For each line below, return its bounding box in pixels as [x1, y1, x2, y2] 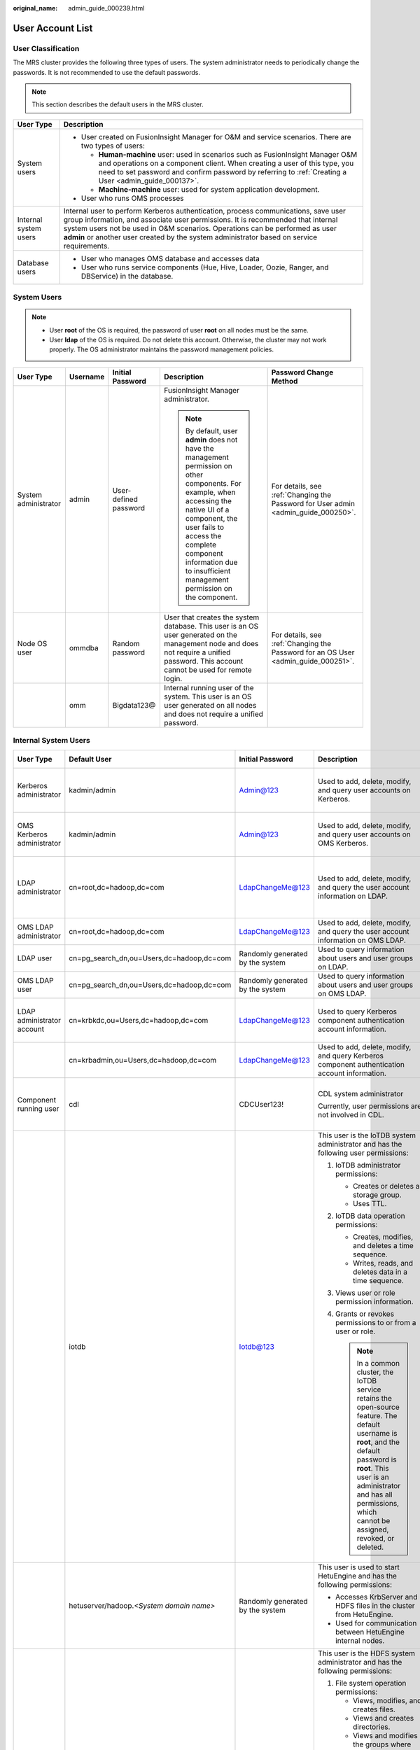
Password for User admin [271, 498, 355, 508]
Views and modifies [352, 1730, 418, 1740]
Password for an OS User [271, 647, 355, 657]
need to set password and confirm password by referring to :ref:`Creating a [98, 167, 346, 176]
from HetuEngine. [335, 1609, 393, 1619]
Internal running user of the [164, 682, 255, 692]
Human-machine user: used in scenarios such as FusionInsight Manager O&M [98, 149, 358, 159]
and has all [356, 1490, 393, 1499]
